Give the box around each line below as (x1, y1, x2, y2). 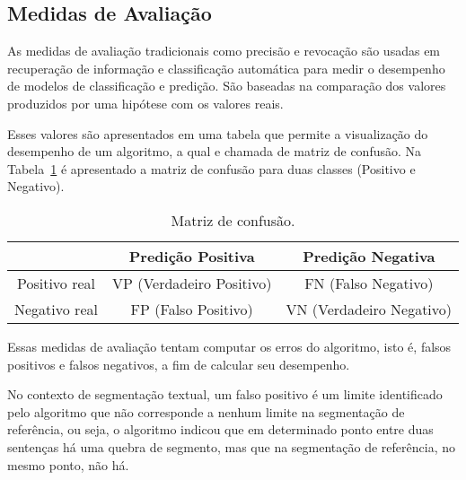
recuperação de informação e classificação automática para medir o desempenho (7, 58, 445, 77)
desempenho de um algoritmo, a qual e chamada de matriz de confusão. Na (7, 142, 422, 161)
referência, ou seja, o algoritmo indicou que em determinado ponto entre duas (7, 420, 434, 439)
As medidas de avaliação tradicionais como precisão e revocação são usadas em (7, 41, 441, 60)
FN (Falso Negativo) (304, 272, 434, 293)
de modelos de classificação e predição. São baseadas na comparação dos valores (7, 76, 446, 95)
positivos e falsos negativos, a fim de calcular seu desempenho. (7, 354, 350, 373)
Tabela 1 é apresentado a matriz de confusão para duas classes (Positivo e (7, 159, 416, 178)
